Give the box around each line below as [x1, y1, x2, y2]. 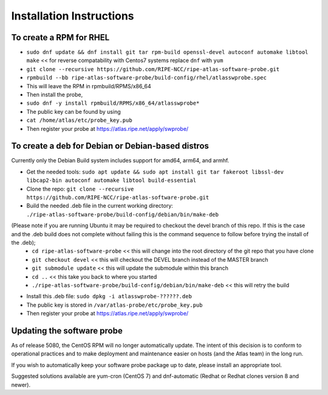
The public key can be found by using [26, 108, 121, 115]
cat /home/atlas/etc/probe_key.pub [26, 117, 133, 124]
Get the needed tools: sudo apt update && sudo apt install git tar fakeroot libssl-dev [26, 168, 284, 175]
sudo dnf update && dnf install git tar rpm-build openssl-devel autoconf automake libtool [26, 49, 309, 56]
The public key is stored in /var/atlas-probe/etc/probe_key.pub [26, 301, 203, 309]
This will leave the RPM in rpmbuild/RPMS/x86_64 [26, 82, 151, 89]
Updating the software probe [11, 326, 123, 336]
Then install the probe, [26, 91, 83, 99]
